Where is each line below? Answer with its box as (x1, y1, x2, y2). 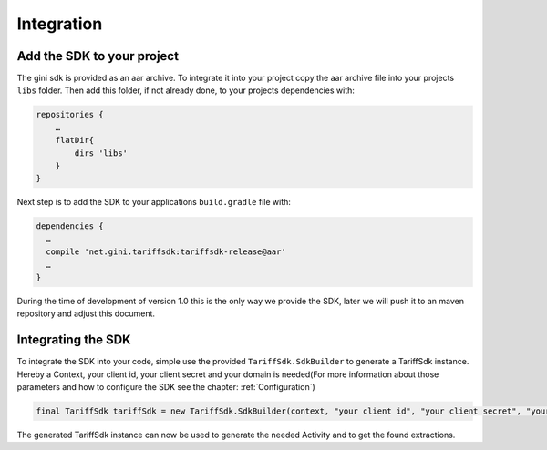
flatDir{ (55, 135, 95, 146)
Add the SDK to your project (16, 48, 180, 64)
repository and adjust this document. (16, 308, 155, 319)
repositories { (36, 109, 104, 120)
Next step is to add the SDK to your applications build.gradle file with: (16, 197, 292, 208)
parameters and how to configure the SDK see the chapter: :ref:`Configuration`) (16, 381, 316, 392)
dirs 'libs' (74, 148, 128, 159)
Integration (16, 14, 103, 34)
